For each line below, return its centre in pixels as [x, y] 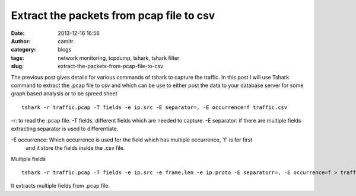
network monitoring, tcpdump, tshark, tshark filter [119, 58]
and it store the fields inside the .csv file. [75, 148]
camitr [66, 41]
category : [23, 50]
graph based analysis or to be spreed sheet [64, 94]
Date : [18, 33]
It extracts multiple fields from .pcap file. [61, 186]
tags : [18, 58]
